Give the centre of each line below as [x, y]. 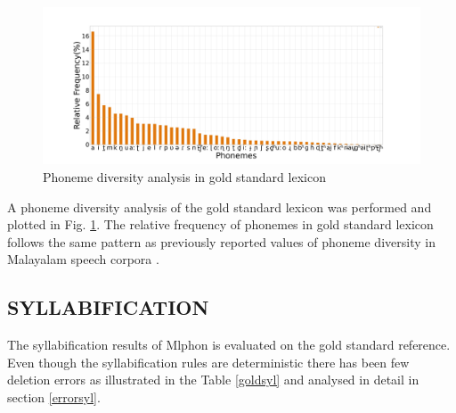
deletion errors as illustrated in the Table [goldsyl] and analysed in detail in [213, 380]
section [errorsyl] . [54, 396]
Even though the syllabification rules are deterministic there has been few [208, 362]
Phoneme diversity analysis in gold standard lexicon [184, 176]
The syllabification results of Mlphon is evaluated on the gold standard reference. [229, 345]
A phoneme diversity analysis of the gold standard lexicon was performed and [220, 206]
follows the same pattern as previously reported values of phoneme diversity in [221, 241]
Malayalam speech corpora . [83, 259]
